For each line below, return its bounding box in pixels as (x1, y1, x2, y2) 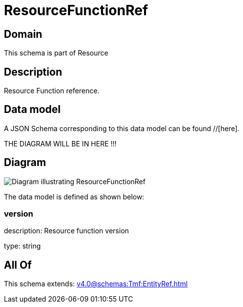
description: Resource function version (4, 226, 129, 235)
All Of (4, 258, 32, 271)
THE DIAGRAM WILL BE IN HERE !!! (4, 139, 117, 148)
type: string (4, 242, 41, 251)
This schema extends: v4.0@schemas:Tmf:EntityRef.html (4, 279, 188, 288)
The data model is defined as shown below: (4, 192, 145, 201)
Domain (4, 28, 43, 40)
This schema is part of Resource (4, 49, 108, 57)
